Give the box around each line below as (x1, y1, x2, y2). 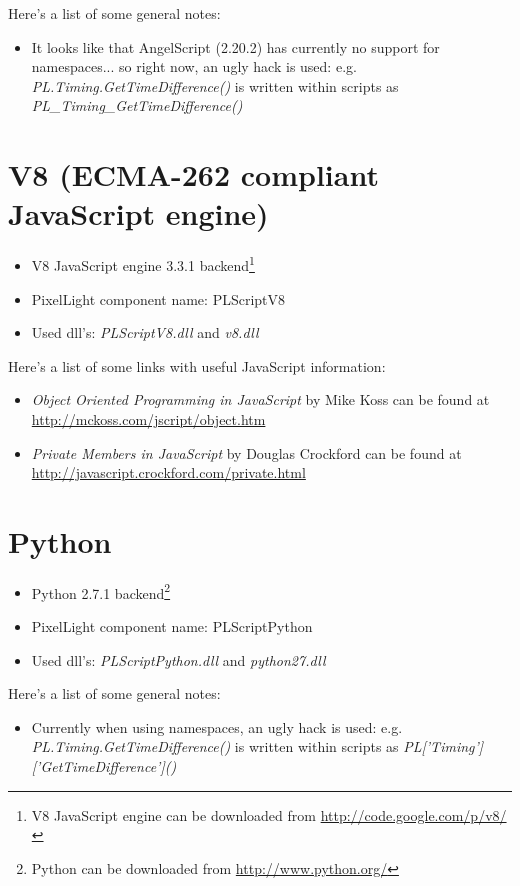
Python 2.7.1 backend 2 (31, 579, 171, 603)
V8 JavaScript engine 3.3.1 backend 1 (31, 252, 255, 275)
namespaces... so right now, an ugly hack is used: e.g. (31, 56, 357, 77)
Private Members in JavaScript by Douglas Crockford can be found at (31, 442, 462, 463)
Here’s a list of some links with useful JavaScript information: (8, 355, 386, 376)
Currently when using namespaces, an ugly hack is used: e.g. (31, 716, 403, 737)
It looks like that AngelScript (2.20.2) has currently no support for (31, 36, 440, 57)
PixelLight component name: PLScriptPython (31, 616, 313, 637)
